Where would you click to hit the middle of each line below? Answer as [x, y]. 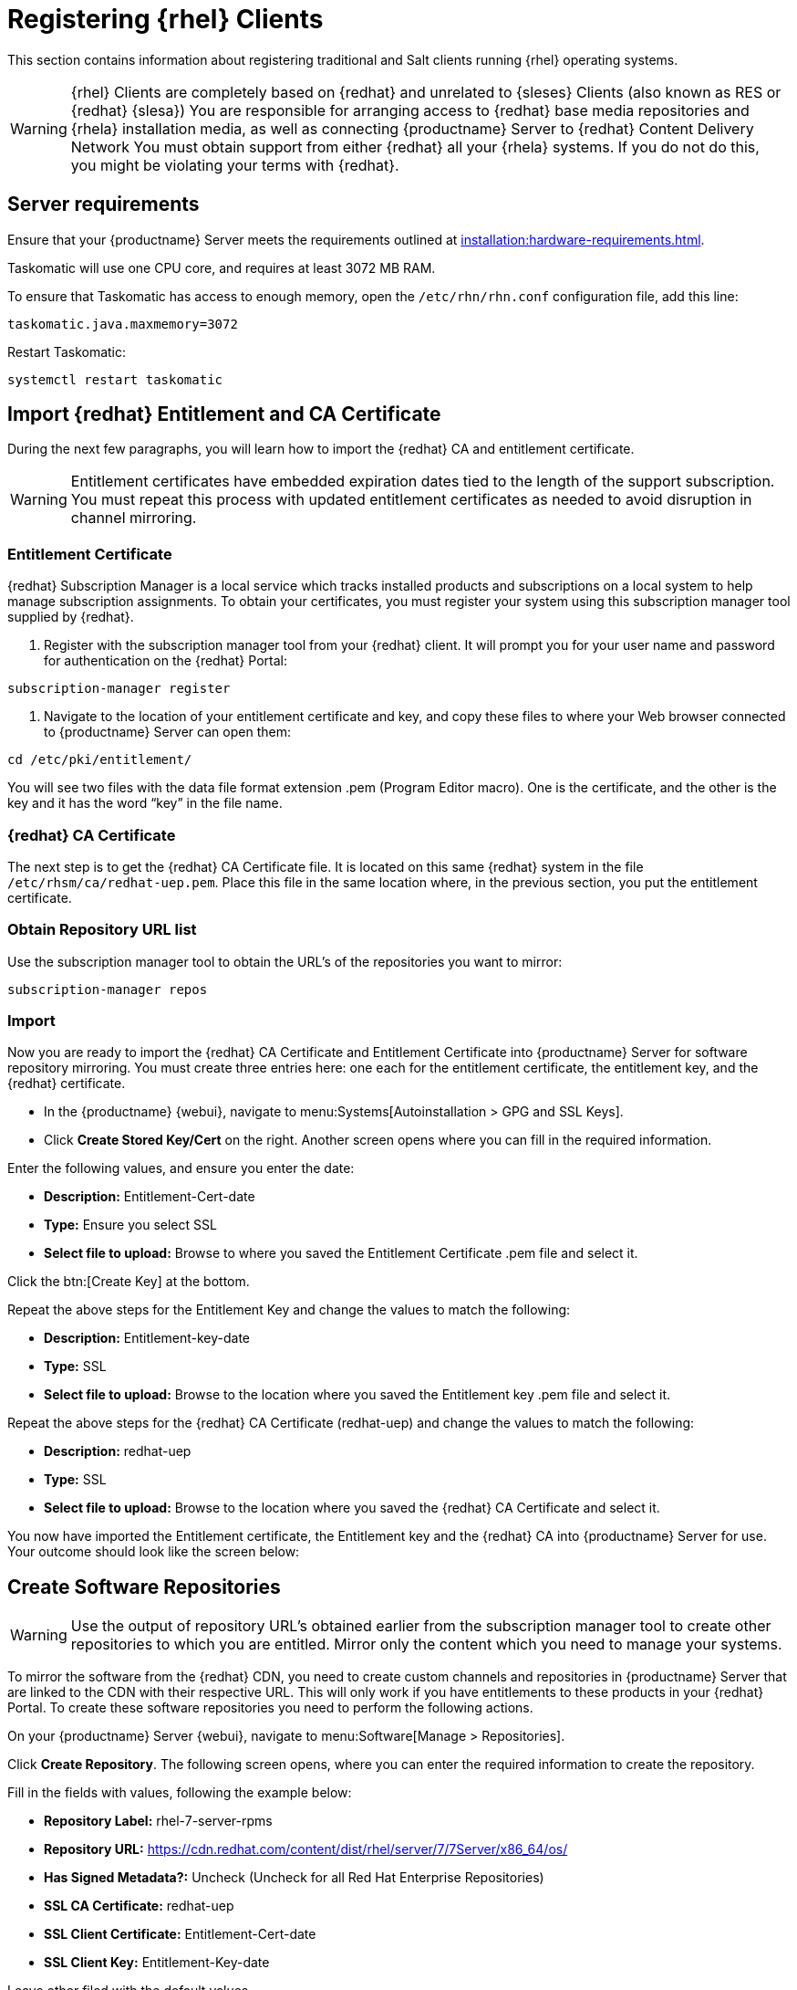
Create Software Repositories [144, 1587]
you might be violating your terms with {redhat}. [235, 165]
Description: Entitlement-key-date [147, 1338]
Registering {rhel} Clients [166, 19]
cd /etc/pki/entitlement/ [100, 760]
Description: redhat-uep [118, 1451]
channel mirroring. [134, 518]
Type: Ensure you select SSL [130, 1225]
